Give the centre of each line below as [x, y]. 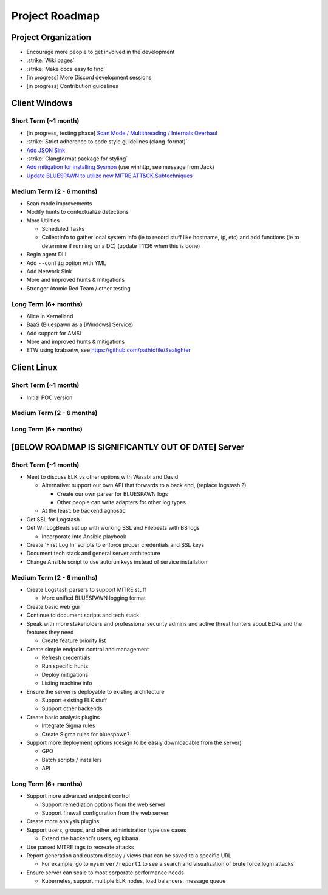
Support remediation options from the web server [104, 804]
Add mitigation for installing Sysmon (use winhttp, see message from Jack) [121, 167]
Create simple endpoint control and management [88, 649]
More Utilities [43, 220]
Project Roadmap [56, 16]
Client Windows [42, 103]
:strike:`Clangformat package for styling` [77, 159]
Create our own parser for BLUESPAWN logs [112, 494]
